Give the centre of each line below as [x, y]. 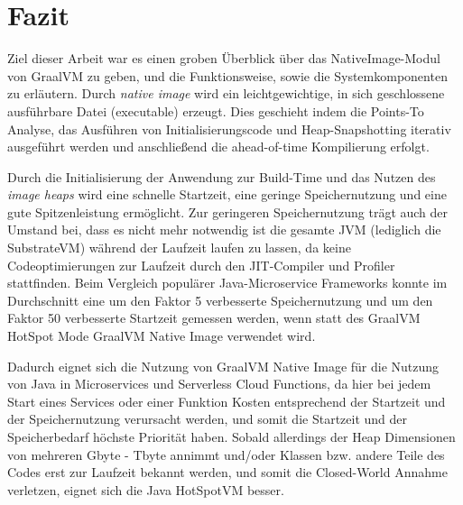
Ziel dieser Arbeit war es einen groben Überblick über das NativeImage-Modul [224, 58]
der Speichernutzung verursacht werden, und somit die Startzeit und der [208, 419]
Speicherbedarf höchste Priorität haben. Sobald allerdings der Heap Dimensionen [231, 436]
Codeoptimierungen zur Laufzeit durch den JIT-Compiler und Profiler [201, 265]
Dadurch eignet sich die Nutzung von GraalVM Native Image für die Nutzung [223, 366]
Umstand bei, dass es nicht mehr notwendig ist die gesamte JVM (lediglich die [224, 230]
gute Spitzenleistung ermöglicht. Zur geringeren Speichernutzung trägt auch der [228, 211]
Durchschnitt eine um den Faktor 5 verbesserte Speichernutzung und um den [220, 300]
